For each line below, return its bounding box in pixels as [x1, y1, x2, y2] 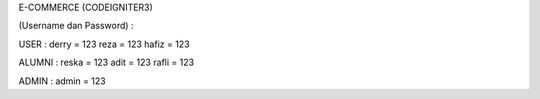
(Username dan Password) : [18, 20, 134, 32]
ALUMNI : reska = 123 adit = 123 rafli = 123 [18, 56, 195, 69]
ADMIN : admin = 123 [18, 75, 107, 87]
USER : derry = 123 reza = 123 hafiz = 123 [18, 38, 190, 50]
